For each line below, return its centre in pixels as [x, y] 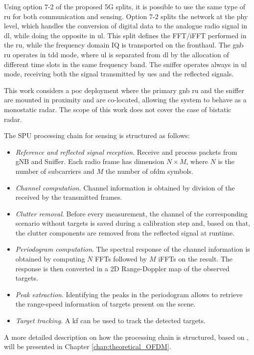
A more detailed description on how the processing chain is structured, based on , [126, 337]
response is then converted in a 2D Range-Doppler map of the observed [122, 268]
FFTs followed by [121, 259]
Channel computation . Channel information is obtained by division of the [125, 187]
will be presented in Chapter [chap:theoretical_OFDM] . [88, 346]
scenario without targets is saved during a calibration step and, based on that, [133, 223]
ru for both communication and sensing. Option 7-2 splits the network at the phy [126, 16]
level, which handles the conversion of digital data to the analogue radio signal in [126, 26]
